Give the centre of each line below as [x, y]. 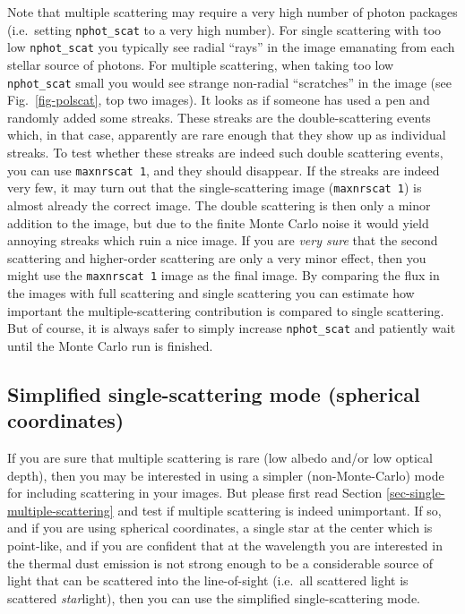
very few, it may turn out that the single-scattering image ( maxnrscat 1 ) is [215, 188]
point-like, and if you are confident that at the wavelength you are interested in [225, 545]
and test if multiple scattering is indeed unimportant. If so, [280, 510]
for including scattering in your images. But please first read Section [195, 493]
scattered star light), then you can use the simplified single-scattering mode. [214, 597]
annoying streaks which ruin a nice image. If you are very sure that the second [223, 240]
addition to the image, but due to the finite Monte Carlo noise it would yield [218, 222]
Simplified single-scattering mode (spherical [214, 393]
